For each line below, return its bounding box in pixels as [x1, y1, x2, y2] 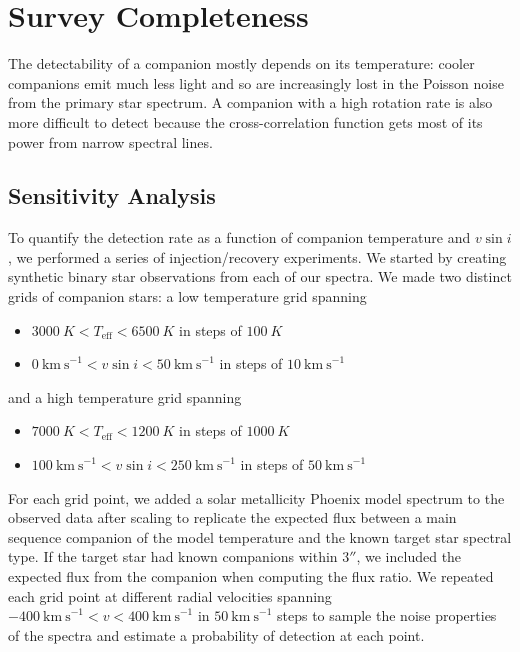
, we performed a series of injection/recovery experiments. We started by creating [8, 246, 507, 267]
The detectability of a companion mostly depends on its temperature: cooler [8, 53, 475, 74]
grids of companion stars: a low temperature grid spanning [8, 286, 367, 307]
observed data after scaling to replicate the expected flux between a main [8, 507, 457, 528]
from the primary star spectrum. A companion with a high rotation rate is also [8, 92, 493, 113]
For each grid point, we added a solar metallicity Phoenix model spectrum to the [8, 487, 505, 508]
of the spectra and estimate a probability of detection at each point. [8, 624, 425, 645]
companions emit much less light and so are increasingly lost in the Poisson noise [8, 72, 504, 93]
